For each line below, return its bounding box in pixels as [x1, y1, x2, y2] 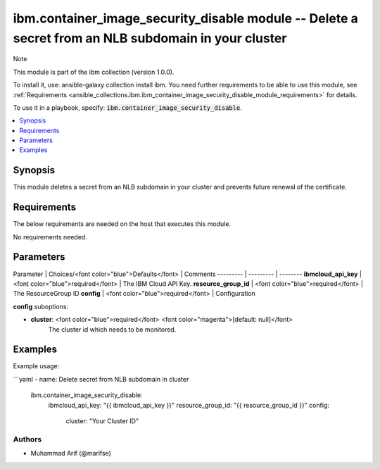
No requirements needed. [13, 232, 87, 241]
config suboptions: [13, 302, 69, 311]
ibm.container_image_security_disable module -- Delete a [13, 11, 359, 26]
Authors [13, 434, 42, 444]
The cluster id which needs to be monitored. [48, 325, 177, 334]
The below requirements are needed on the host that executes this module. [13, 220, 232, 228]
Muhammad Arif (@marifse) [30, 449, 112, 458]
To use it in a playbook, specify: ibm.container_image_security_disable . [13, 103, 242, 112]
